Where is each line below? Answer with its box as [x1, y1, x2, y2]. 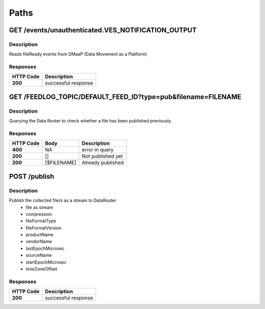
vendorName [26, 238, 53, 244]
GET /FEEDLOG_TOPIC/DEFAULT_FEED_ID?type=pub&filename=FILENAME [9, 93, 241, 101]
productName [26, 232, 54, 238]
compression [26, 211, 53, 217]
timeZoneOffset [26, 266, 57, 272]
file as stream [26, 204, 53, 210]
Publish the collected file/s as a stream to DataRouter [9, 197, 117, 203]
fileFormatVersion [26, 225, 62, 231]
